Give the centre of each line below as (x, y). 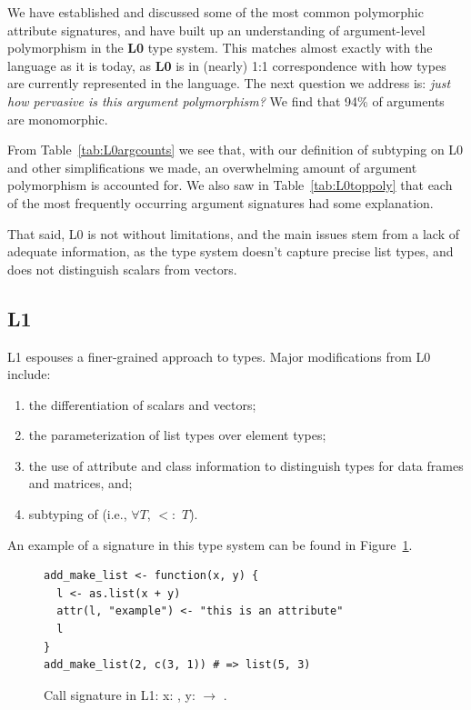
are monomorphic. (58, 119)
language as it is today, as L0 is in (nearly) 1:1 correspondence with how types (227, 65)
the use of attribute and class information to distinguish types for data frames (246, 465)
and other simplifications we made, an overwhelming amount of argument (212, 167)
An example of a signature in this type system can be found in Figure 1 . (210, 544)
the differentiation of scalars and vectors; (142, 404)
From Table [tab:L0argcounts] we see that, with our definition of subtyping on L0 (235, 150)
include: (29, 374)
